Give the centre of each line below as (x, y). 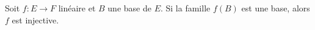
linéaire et (77, 8)
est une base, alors (276, 8)
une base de (129, 8)
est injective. (35, 19)
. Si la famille (185, 8)
